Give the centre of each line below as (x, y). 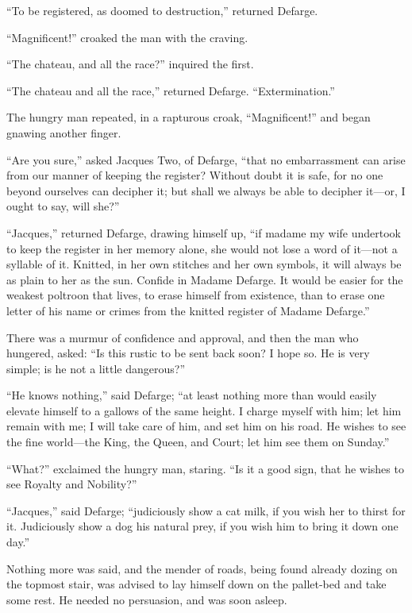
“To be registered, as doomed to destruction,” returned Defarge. (162, 10)
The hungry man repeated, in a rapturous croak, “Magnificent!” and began (189, 117)
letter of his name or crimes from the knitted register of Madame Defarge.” (188, 310)
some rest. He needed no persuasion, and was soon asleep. (147, 599)
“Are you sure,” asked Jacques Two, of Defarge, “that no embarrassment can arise (206, 159)
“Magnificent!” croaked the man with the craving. (127, 37)
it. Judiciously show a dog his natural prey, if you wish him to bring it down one (202, 526)
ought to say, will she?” (63, 206)
